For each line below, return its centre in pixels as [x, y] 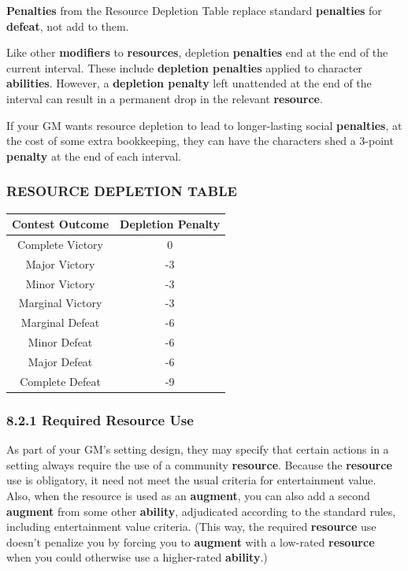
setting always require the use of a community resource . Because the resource [199, 464]
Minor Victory [60, 283]
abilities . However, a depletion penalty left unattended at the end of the [189, 83]
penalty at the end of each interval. [94, 156]
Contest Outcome [61, 224]
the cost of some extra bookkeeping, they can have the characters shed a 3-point [200, 141]
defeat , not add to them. [68, 26]
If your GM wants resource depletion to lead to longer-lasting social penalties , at [204, 125]
